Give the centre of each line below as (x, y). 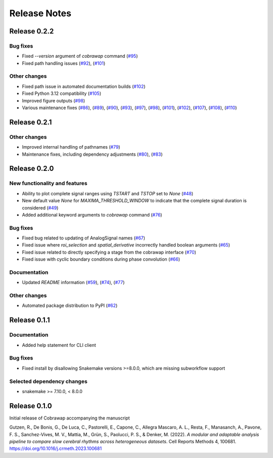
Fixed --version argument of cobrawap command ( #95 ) (80, 56)
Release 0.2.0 (32, 169)
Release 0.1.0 (31, 406)
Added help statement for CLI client (59, 345)
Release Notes (40, 13)
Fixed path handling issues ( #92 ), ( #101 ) (64, 63)
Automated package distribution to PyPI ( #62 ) (70, 306)
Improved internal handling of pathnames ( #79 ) (71, 147)
